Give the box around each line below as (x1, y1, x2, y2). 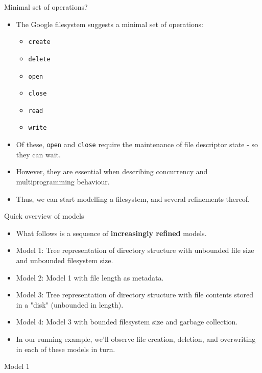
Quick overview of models (4, 211, 84, 221)
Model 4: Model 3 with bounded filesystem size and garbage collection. (16, 316, 238, 327)
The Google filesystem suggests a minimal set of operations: (16, 18, 203, 29)
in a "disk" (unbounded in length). (16, 299, 124, 310)
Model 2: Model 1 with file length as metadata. (16, 272, 164, 283)
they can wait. (16, 149, 61, 159)
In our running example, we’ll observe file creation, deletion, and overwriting (16, 333, 256, 344)
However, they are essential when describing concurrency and (16, 166, 208, 177)
